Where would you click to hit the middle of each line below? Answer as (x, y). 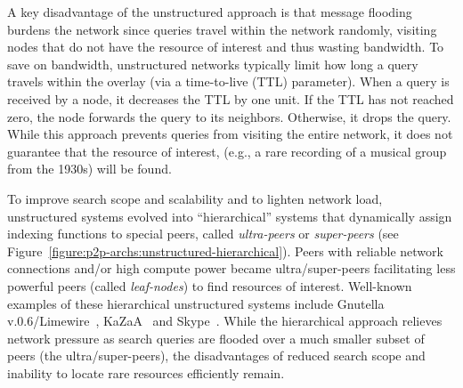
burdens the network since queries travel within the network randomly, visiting (222, 29)
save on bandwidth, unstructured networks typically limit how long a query (213, 64)
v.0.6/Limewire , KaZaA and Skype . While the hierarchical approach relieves (225, 321)
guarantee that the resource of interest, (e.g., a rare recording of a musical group (227, 151)
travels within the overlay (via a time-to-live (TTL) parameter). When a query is (228, 81)
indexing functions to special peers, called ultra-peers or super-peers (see (203, 234)
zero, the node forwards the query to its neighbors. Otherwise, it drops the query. (229, 116)
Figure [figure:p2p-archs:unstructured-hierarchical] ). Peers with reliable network (225, 251)
